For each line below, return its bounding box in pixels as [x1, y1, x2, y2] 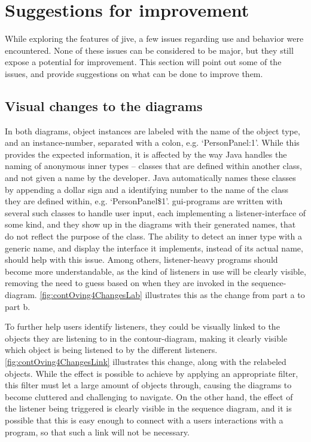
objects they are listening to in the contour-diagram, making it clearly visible [5, 331, 288, 344]
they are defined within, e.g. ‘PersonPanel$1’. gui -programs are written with [5, 195, 283, 207]
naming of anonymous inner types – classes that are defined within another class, [5, 159, 302, 172]
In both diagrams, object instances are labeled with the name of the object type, [5, 124, 300, 137]
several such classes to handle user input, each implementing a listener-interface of [5, 206, 306, 219]
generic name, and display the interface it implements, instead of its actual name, [5, 241, 303, 254]
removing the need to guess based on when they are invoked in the [5, 277, 249, 289]
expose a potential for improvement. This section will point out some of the [5, 56, 282, 68]
